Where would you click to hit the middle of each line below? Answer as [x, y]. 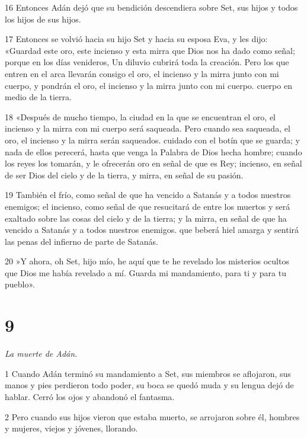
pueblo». [20, 284]
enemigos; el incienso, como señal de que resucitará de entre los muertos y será [148, 206]
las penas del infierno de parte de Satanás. [81, 241]
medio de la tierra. [38, 97]
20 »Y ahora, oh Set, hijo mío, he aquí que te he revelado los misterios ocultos [147, 261]
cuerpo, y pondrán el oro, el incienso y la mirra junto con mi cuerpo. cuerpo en [148, 85]
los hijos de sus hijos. [43, 19]
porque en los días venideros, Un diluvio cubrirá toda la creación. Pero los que [147, 62]
